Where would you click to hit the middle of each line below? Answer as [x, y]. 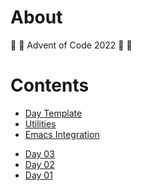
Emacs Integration [62, 134]
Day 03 [39, 153]
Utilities [40, 123]
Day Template [53, 113]
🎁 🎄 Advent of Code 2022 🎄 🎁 [71, 45]
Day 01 [38, 175]
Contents [50, 85]
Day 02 [39, 164]
